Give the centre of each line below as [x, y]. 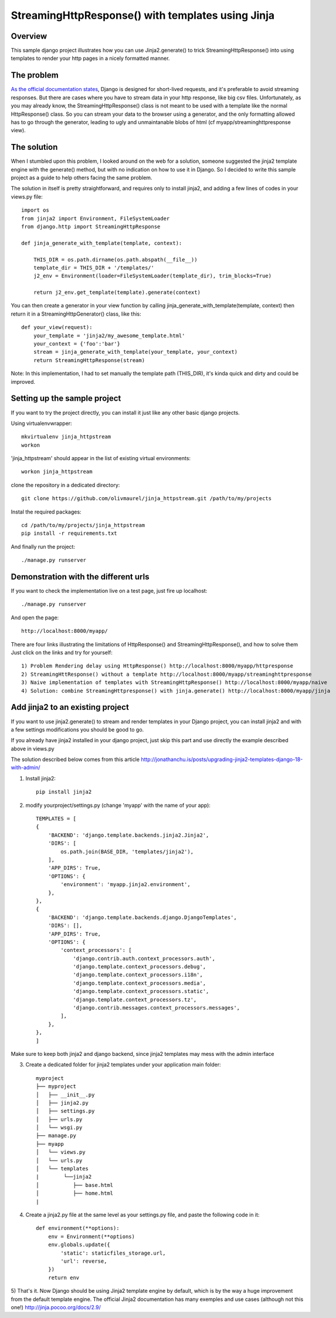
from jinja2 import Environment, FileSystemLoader [96, 218]
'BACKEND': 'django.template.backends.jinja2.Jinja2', [128, 835]
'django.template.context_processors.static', [141, 991]
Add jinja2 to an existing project [70, 707]
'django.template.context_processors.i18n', [138, 975]
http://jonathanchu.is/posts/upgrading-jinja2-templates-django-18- [222, 759]
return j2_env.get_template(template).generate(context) [117, 293]
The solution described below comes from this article [75, 759]
